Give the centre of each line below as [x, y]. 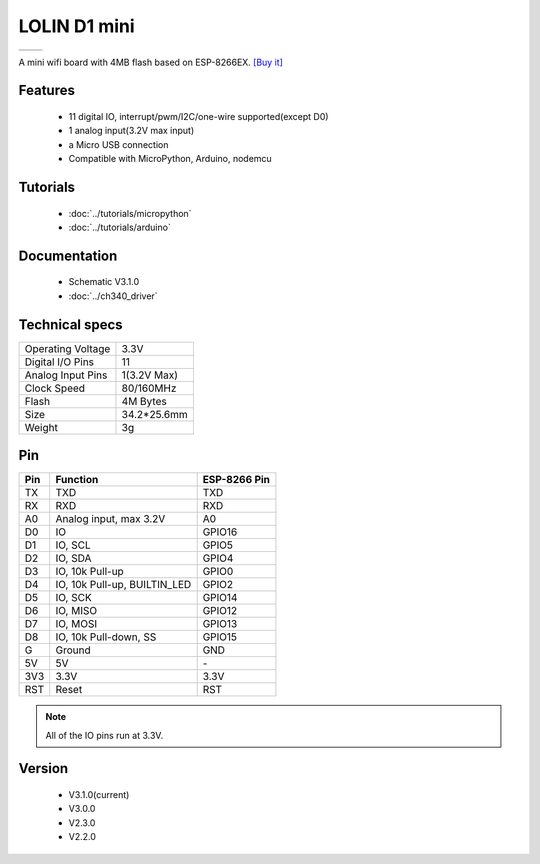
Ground [73, 650]
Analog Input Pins [66, 375]
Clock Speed [54, 388]
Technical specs [71, 324]
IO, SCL [73, 545]
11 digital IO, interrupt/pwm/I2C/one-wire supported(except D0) [198, 116]
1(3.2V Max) [150, 375]
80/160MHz [149, 388]
